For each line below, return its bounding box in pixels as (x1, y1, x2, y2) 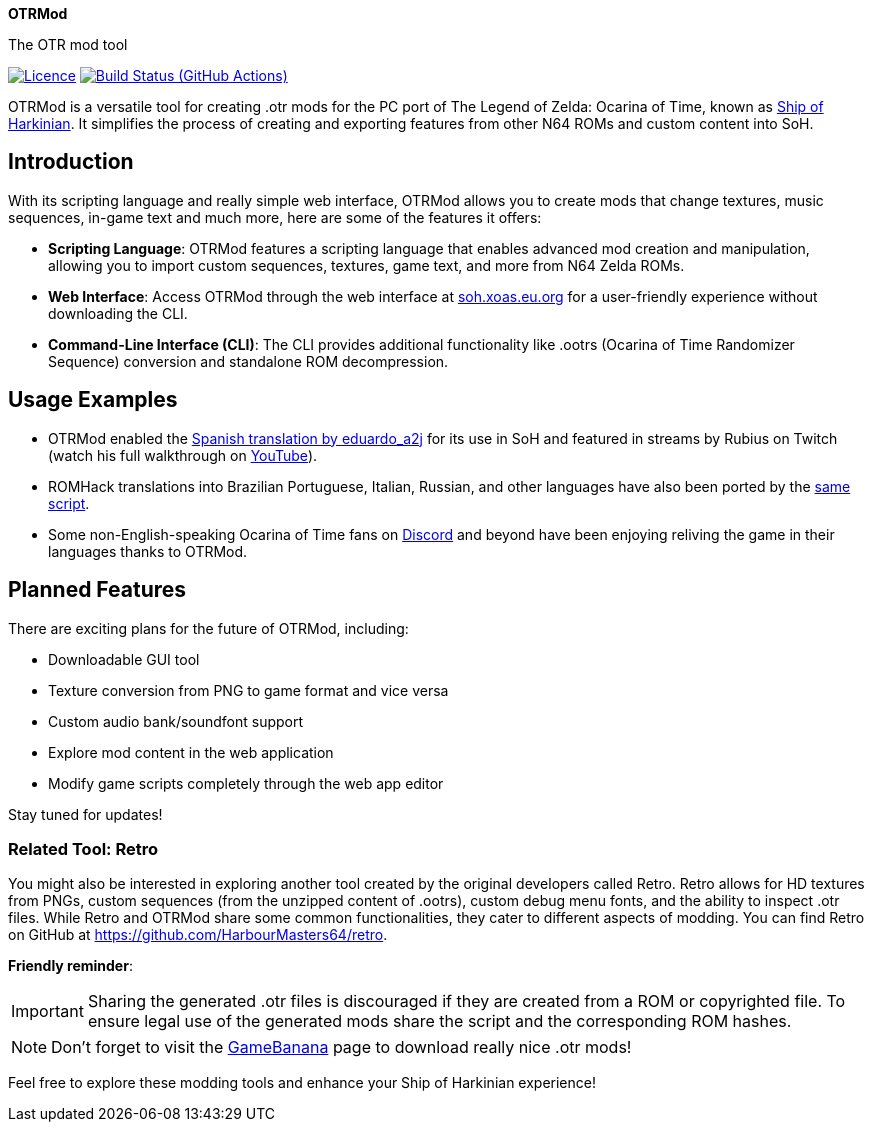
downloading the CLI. (48, 304, 188, 322)
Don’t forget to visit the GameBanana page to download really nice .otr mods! (51, 1037, 632, 1058)
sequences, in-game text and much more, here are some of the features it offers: (8, 208, 542, 226)
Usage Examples (8, 387, 178, 413)
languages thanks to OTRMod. (48, 542, 248, 560)
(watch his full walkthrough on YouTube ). (48, 446, 318, 464)
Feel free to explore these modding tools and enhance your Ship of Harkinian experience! (8, 1074, 596, 1092)
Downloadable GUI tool (48, 650, 200, 668)
